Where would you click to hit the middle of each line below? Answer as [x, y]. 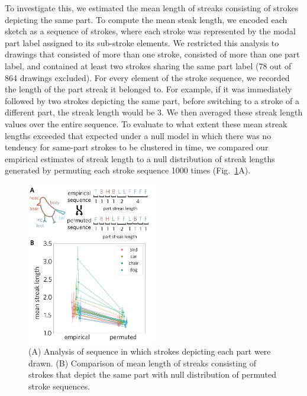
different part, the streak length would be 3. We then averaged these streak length [154, 112]
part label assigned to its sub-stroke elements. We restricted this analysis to [142, 42]
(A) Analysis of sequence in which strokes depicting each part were [150, 351]
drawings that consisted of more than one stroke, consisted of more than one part [152, 54]
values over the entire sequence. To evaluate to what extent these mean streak [146, 123]
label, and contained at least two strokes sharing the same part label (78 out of [148, 65]
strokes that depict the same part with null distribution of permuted [152, 374]
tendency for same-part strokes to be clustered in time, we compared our [137, 147]
